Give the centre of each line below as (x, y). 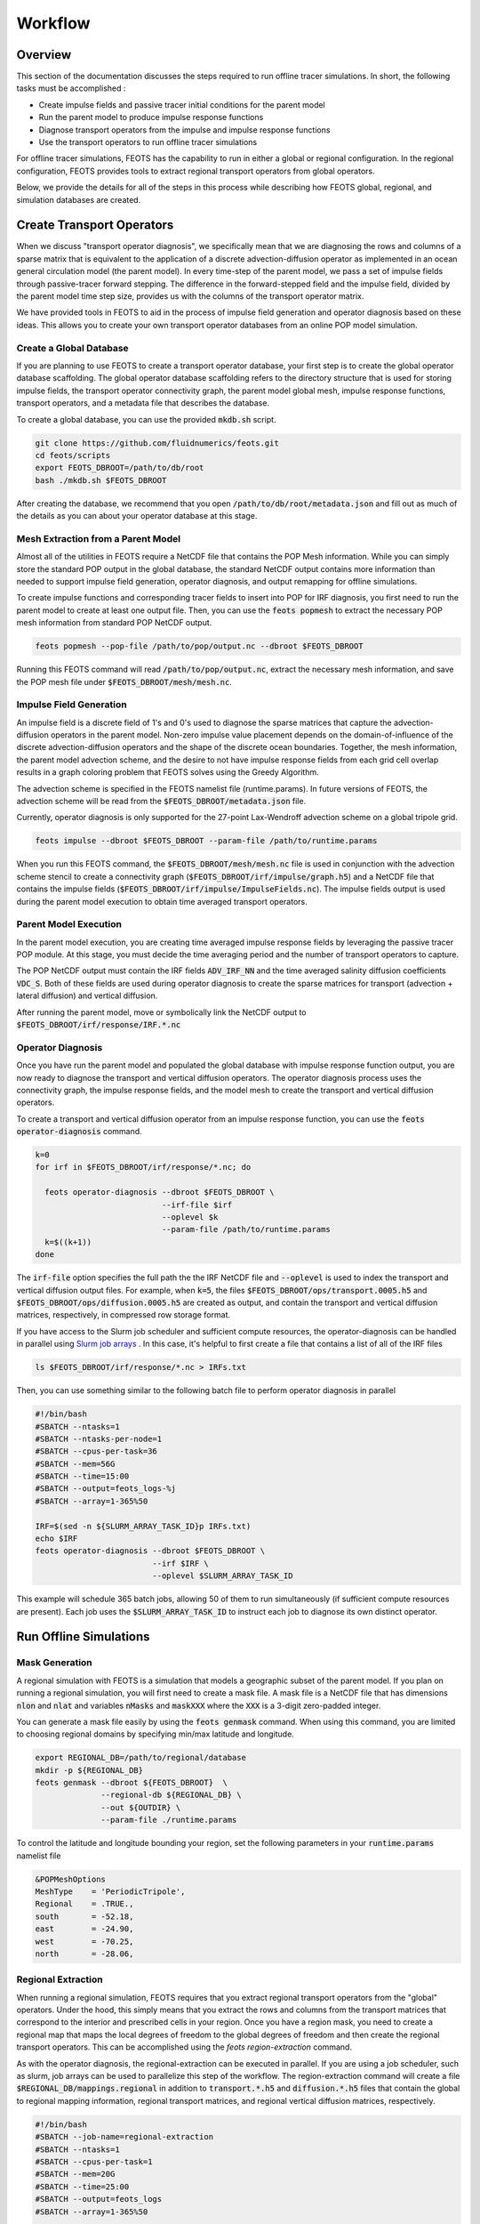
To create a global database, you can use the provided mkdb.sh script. (146, 419)
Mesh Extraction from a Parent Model (99, 538)
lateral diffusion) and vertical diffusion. (87, 995)
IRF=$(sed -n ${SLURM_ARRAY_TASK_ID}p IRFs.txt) (143, 1526)
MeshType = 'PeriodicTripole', (110, 1891)
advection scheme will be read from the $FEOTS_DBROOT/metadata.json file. (161, 801)
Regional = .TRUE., (84, 1904)
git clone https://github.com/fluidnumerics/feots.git (157, 443)
